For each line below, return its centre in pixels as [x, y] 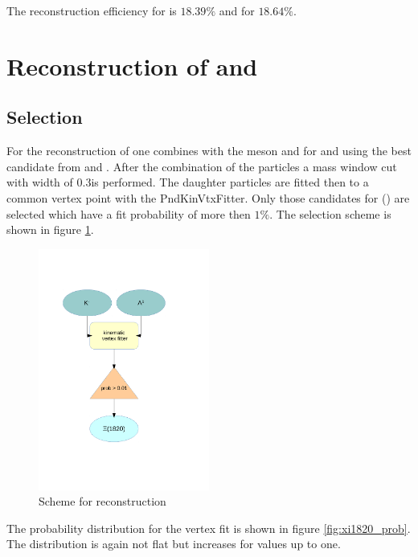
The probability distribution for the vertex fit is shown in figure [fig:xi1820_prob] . [209, 528]
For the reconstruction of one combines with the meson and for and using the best [209, 151]
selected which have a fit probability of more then [129, 213]
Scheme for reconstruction [102, 501]
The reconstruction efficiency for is [92, 10]
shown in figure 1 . [50, 229]
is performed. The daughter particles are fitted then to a [230, 182]
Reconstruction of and [132, 66]
